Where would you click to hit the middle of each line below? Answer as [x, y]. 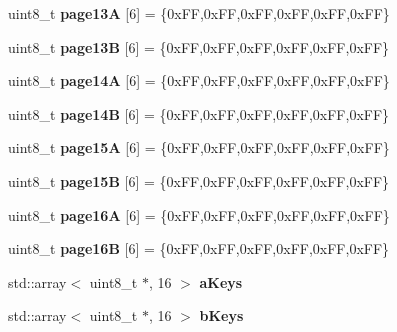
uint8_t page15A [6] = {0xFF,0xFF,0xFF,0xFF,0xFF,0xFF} [199, 147]
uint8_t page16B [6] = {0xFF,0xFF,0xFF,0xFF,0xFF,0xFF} [199, 248]
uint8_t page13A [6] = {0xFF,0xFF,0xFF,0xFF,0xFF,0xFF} [199, 13]
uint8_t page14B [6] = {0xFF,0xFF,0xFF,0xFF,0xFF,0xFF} [199, 113]
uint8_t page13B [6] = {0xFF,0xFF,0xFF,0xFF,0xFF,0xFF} [199, 46]
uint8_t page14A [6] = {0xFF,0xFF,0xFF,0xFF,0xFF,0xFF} [199, 80]
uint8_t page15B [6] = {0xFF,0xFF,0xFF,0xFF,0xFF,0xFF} [199, 180]
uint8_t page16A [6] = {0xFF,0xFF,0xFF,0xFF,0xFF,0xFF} [199, 214]
